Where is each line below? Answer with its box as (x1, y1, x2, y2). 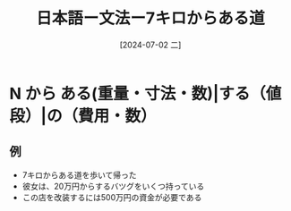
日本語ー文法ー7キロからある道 (35, 8, 266, 29)
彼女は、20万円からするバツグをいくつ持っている (21, 181, 205, 191)
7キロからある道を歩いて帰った (21, 169, 137, 180)
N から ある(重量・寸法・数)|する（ (9, 83, 267, 104)
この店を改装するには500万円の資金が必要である (21, 191, 202, 202)
